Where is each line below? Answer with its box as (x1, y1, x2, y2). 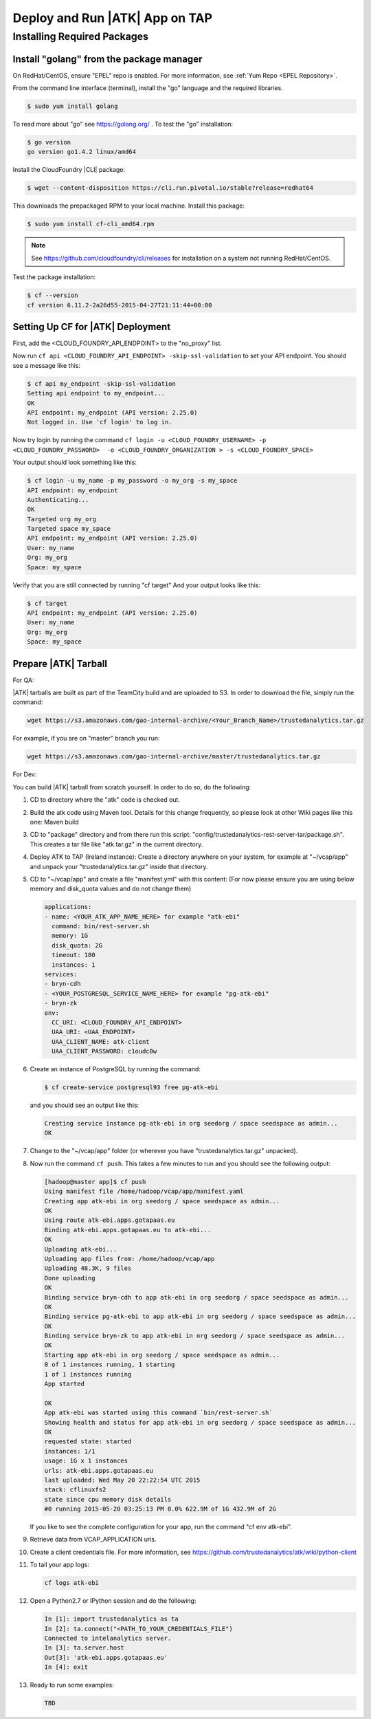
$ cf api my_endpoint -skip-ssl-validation (27, 380, 177, 388)
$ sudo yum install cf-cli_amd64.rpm (27, 220, 155, 228)
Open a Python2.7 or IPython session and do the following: (30, 1597, 196, 1605)
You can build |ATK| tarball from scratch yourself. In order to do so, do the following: (12, 782, 251, 791)
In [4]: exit (44, 1663, 89, 1671)
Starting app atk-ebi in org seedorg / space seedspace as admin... (44, 1351, 280, 1359)
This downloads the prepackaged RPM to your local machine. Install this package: (12, 201, 245, 210)
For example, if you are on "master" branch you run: (12, 734, 160, 743)
